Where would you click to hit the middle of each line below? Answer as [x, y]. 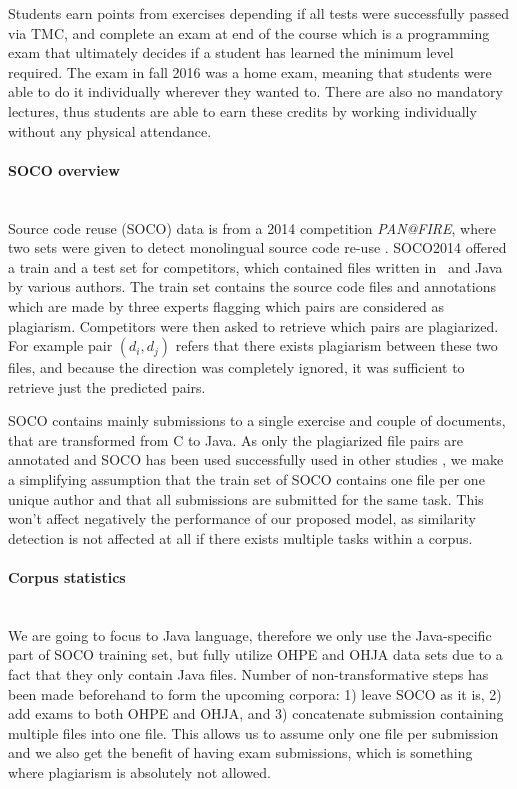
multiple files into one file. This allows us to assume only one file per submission [253, 732]
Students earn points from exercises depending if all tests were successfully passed [259, 13]
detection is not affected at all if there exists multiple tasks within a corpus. [240, 537]
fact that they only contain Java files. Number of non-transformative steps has [248, 674]
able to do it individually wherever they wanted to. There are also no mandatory [255, 91]
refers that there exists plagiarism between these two [336, 345]
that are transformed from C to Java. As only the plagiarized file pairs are [235, 439]
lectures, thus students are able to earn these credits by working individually [242, 110]
